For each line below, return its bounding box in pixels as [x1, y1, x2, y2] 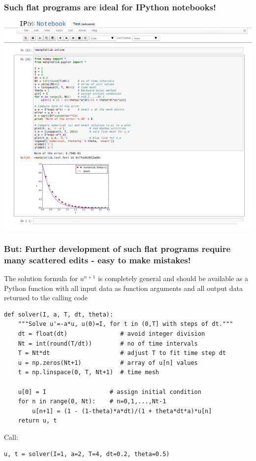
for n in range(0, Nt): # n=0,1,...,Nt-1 [18, 398, 166, 405]
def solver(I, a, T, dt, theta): [4, 311, 113, 318]
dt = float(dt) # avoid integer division [18, 330, 205, 337]
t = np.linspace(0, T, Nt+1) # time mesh [18, 369, 159, 376]
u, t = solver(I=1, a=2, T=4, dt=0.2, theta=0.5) [4, 450, 170, 458]
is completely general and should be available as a [97, 273, 249, 284]
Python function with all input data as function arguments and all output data [4, 283, 243, 293]
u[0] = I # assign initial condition [18, 388, 201, 395]
